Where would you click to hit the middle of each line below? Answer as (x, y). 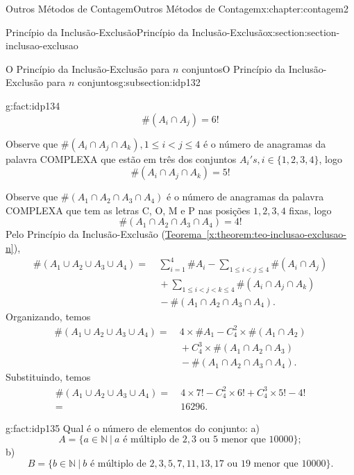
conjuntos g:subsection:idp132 (139, 82)
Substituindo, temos (48, 377)
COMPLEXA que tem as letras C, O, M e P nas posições (128, 210)
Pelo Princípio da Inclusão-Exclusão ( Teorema (104, 234)
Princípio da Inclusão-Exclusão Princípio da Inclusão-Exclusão (137, 32)
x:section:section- (304, 32)
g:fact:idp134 (33, 105)
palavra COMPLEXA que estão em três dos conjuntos (121, 158)
